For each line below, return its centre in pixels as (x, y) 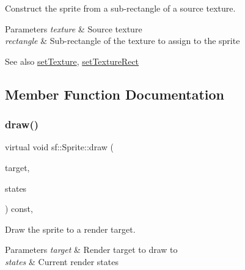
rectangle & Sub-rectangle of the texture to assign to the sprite (122, 41)
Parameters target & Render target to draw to (91, 250)
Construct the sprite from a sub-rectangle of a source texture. (120, 8)
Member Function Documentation (115, 94)
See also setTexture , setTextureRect (72, 61)
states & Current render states (62, 261)
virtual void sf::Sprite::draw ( (59, 147)
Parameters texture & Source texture (74, 28)
